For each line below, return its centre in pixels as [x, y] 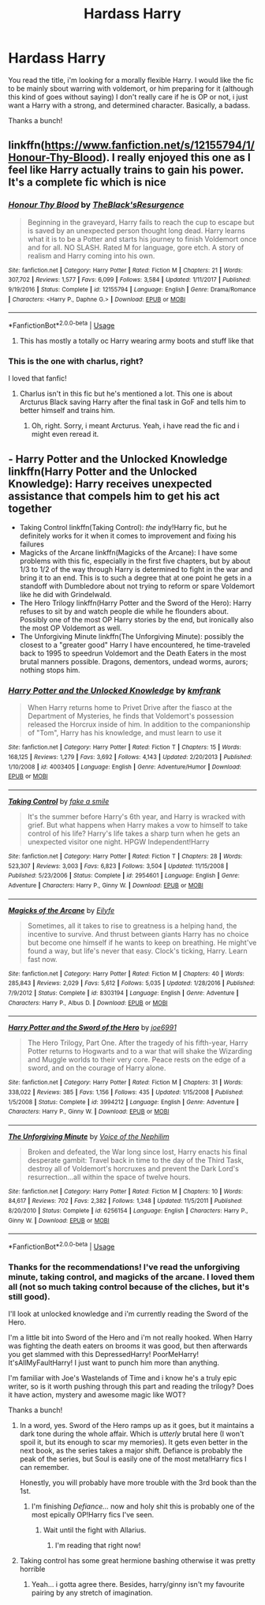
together [30, 508]
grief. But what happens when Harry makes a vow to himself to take [138, 825]
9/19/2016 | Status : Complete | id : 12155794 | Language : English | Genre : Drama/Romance [132, 289]
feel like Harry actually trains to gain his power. [126, 170]
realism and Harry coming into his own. [91, 256]
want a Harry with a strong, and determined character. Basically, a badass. [129, 105]
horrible [32, 1569]
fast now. [42, 959]
